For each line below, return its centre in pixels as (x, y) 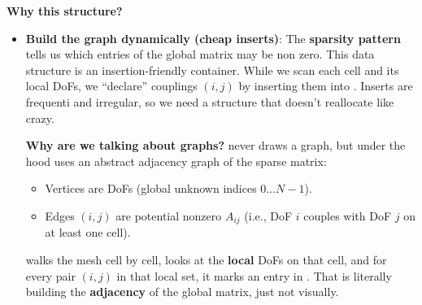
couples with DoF (348, 215)
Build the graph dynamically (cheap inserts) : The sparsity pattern (213, 38)
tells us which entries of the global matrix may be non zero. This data (200, 54)
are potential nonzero (169, 215)
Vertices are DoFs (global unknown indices (151, 188)
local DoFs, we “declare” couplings (111, 86)
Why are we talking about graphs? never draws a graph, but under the (215, 145)
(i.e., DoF (268, 215)
